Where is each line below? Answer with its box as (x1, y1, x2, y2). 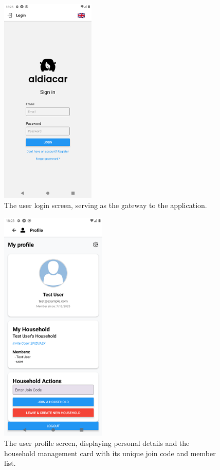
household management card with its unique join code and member (4, 447, 216, 458)
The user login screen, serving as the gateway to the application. (4, 200, 207, 211)
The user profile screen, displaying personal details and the (4, 438, 190, 448)
